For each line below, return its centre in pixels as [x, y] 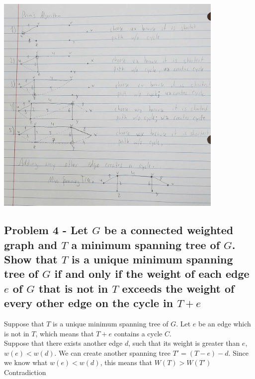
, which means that [65, 333]
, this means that [126, 362]
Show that [31, 259]
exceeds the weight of [178, 288]
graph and [31, 244]
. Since [239, 352]
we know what [26, 362]
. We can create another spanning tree [112, 352]
